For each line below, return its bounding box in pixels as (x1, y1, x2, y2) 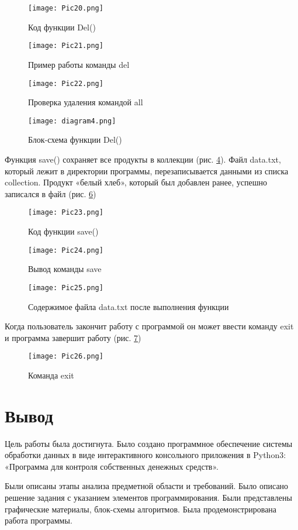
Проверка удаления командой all (28, 96, 143, 108)
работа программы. (5, 514, 72, 526)
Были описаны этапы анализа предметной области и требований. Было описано (5, 480, 289, 492)
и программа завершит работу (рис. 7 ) (5, 331, 141, 343)
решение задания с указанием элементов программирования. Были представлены (5, 491, 292, 504)
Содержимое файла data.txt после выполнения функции (28, 300, 229, 312)
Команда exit (28, 369, 74, 381)
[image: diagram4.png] (28, 116, 116, 125)
